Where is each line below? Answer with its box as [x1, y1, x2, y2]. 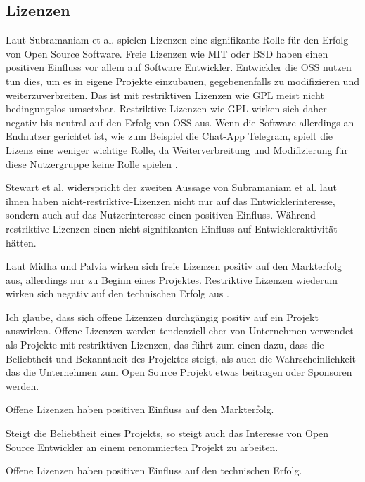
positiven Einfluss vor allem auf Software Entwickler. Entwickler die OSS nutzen [6, 60, 352, 74]
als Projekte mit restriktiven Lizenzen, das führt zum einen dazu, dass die [6, 337, 324, 352]
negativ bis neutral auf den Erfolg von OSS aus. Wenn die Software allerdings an [6, 115, 354, 129]
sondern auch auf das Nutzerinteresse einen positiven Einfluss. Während [6, 207, 316, 222]
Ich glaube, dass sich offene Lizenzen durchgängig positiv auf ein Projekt [6, 309, 319, 324]
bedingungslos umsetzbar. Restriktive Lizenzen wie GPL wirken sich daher [6, 101, 327, 116]
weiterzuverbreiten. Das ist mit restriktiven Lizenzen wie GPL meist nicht [6, 87, 324, 102]
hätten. [6, 235, 37, 249]
